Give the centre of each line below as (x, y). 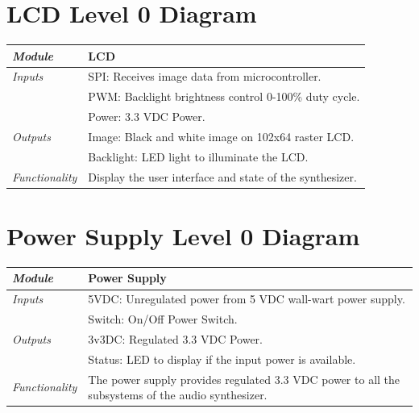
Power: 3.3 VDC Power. (147, 117)
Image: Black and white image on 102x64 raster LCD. (221, 136)
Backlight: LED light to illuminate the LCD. (198, 156)
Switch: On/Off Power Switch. (163, 319)
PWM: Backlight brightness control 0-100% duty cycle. (224, 96)
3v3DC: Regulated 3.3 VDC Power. (175, 338)
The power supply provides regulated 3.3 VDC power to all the (244, 379)
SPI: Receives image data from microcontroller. (205, 76)
